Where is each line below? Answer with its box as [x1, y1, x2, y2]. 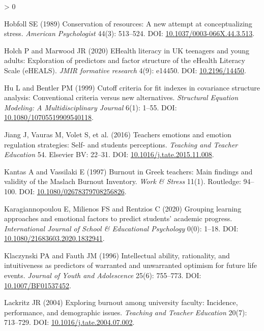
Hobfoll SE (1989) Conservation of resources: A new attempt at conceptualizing [4, 18, 252, 28]
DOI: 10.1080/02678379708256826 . [19, 186, 127, 196]
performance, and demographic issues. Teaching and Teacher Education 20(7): [4, 307, 247, 317]
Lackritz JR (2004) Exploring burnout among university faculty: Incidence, [4, 297, 238, 308]
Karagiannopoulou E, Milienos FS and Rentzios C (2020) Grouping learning [4, 203, 242, 214]
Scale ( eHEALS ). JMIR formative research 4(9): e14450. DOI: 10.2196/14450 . [4, 65, 246, 75]
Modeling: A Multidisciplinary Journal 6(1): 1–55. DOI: [4, 102, 177, 112]
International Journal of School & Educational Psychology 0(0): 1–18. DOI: [4, 223, 239, 233]
